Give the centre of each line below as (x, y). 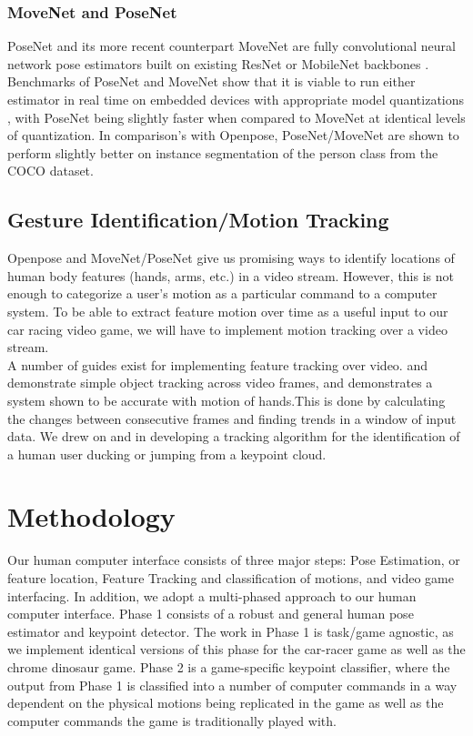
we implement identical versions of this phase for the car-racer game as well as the (236, 649)
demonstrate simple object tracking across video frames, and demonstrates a (220, 383)
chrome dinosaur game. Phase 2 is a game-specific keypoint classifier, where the (229, 666)
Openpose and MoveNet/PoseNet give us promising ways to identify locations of (231, 258)
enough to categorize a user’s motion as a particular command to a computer (222, 293)
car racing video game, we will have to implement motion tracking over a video (227, 329)
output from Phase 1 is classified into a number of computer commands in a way (232, 685)
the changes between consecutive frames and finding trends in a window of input (232, 418)
